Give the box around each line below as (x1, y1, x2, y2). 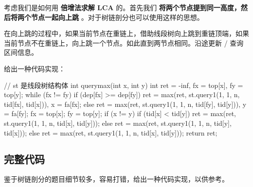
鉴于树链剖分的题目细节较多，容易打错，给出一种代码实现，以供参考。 (4, 174, 229, 184)
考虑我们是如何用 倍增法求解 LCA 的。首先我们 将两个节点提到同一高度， (4, 2, 241, 12)
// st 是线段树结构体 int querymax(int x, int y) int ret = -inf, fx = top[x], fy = (4, 80, 243, 90)
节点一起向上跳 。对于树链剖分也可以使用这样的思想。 (31, 12, 204, 22)
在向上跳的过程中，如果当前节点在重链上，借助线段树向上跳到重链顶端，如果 (4, 28, 249, 38)
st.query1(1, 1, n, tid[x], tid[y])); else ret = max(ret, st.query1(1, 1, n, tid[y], (4, 118, 232, 128)
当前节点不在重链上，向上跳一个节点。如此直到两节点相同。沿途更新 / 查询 (4, 37, 244, 48)
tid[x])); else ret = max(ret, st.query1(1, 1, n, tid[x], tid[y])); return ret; (4, 127, 217, 137)
